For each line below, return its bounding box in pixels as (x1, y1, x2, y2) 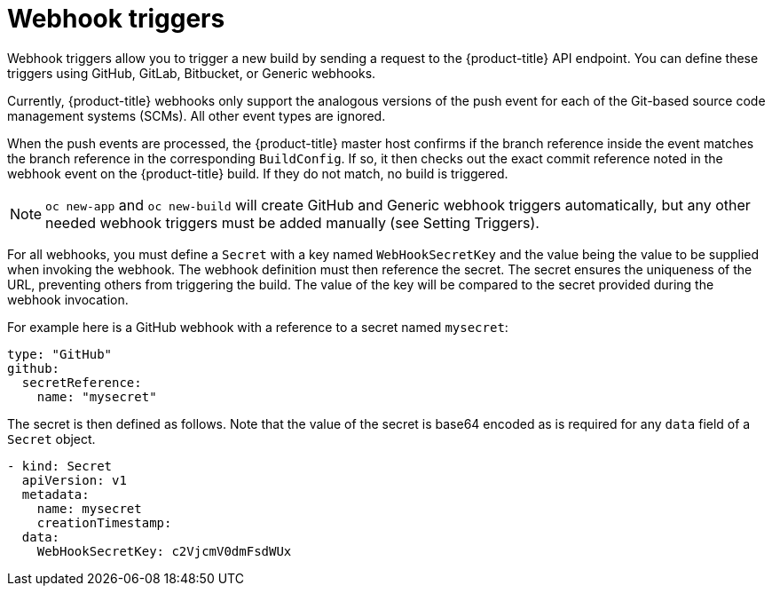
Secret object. (7, 431, 96, 447)
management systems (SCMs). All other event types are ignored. (7, 107, 386, 123)
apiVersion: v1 (21, 472, 127, 487)
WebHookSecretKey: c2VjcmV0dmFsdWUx (36, 543, 292, 558)
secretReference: (21, 375, 142, 390)
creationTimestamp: (36, 515, 172, 530)
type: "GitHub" (7, 346, 113, 361)
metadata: (21, 486, 90, 502)
